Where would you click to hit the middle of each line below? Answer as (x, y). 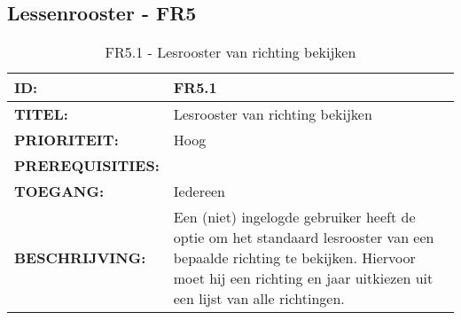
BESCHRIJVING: (80, 258)
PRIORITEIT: (66, 140)
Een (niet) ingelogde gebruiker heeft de (294, 217)
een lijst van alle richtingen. (259, 299)
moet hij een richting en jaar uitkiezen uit (303, 278)
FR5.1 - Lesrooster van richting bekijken (230, 52)
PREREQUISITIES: (87, 166)
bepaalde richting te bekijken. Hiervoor (294, 258)
